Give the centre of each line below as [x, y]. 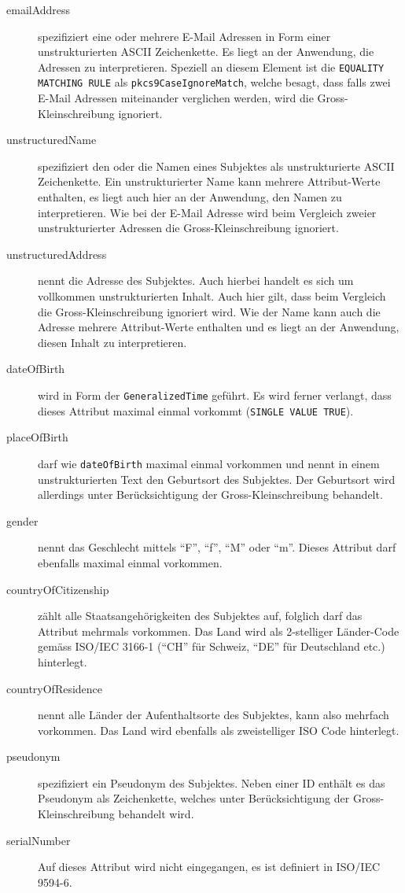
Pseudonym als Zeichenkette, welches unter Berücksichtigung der [194, 798]
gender [22, 520]
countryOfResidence [55, 688]
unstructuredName [52, 140]
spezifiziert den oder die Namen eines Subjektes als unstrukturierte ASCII [216, 166]
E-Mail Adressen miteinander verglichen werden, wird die [176, 98]
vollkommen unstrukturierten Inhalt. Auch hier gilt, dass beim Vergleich [212, 296]
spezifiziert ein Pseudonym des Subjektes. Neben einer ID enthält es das [212, 782]
